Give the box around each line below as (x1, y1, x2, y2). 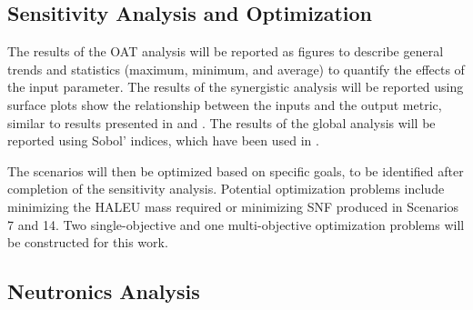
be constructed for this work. (7, 233, 168, 252)
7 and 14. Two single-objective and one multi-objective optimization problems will (7, 215, 465, 234)
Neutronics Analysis (7, 277, 200, 305)
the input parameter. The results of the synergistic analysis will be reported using (7, 77, 464, 96)
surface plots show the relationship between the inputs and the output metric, (7, 95, 442, 114)
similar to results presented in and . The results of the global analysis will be (7, 113, 436, 132)
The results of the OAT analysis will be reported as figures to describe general (7, 42, 444, 61)
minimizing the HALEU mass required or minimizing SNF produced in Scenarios (7, 196, 459, 215)
